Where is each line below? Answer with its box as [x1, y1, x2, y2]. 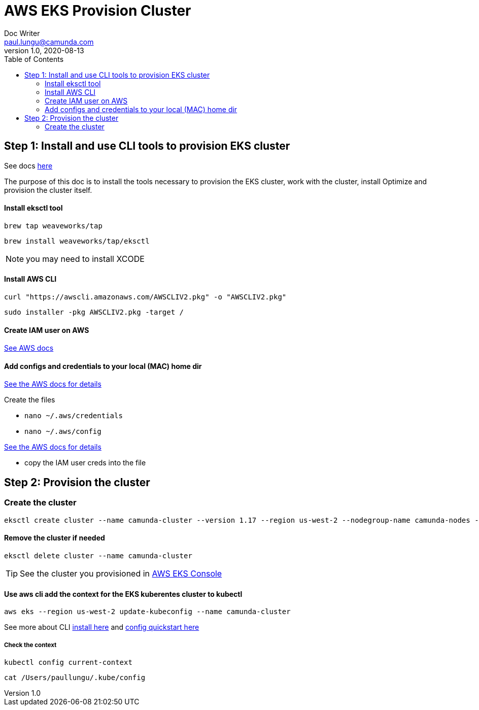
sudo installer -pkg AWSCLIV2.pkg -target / [4, 308, 184, 317]
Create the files [4, 395, 55, 404]
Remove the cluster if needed [4, 533, 105, 543]
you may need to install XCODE [26, 253, 145, 264]
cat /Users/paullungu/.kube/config [4, 673, 146, 682]
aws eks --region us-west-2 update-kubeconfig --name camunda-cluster [4, 607, 291, 616]
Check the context [4, 641, 57, 649]
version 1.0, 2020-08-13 [4, 46, 84, 55]
